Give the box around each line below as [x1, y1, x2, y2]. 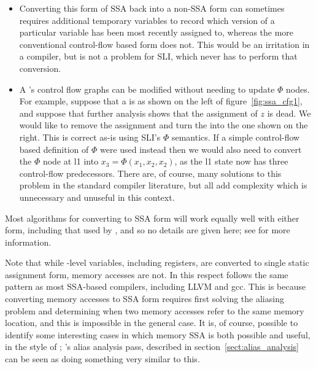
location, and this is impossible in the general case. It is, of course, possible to [5, 316, 298, 329]
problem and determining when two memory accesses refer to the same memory [5, 304, 304, 317]
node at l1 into [42, 155, 99, 168]
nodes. [286, 82, 310, 95]
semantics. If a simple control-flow [171, 130, 300, 143]
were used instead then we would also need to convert [99, 142, 302, 155]
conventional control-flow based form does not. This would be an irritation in [19, 37, 310, 50]
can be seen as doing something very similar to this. [5, 352, 200, 365]
